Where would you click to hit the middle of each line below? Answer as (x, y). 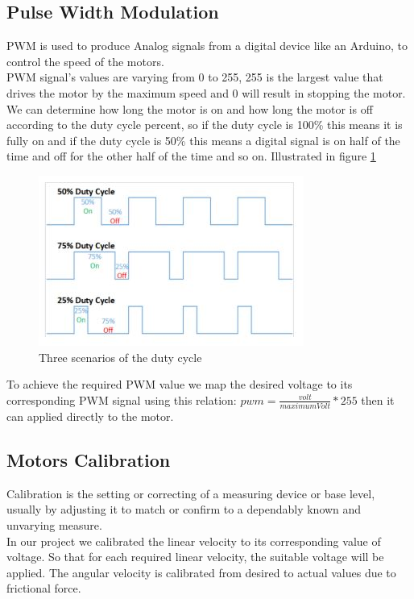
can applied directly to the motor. (90, 416)
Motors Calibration (89, 460)
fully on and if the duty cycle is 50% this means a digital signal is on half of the (203, 140)
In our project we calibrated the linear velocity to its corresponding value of (194, 541)
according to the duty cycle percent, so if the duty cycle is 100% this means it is (205, 125)
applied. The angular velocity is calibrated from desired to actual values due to (201, 572)
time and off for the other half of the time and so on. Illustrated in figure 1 (191, 156)
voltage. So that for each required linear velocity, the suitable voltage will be (195, 557)
